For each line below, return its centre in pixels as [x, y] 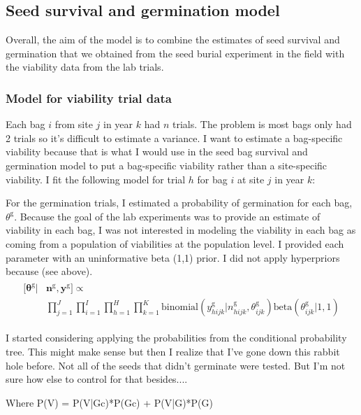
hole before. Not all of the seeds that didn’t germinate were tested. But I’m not [176, 365]
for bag [212, 179]
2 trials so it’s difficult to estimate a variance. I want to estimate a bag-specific [174, 138]
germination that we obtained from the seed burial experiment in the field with [175, 53]
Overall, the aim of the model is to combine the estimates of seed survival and [173, 40]
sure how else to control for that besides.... [97, 379]
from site [74, 124]
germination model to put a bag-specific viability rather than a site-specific [167, 165]
